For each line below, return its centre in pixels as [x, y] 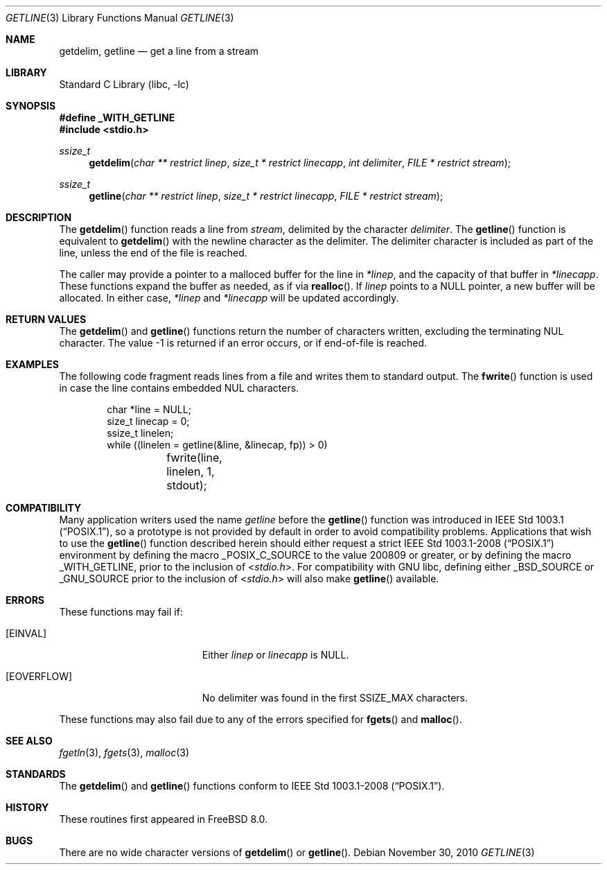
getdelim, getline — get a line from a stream [159, 51]
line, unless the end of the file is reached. [153, 253]
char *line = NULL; [149, 409]
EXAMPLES [32, 364]
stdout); [187, 485]
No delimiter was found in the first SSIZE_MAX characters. [335, 698]
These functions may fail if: [121, 612]
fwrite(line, [194, 458]
